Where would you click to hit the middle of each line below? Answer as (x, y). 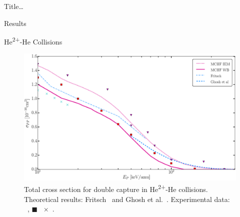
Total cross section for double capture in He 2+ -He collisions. (116, 188)
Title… (14, 6)
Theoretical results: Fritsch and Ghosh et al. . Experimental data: (127, 199)
